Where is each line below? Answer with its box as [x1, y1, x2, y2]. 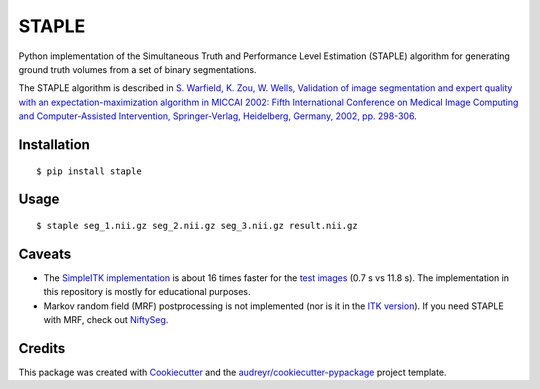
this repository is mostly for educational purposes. [43, 286, 251, 298]
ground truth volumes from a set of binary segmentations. [18, 63, 257, 75]
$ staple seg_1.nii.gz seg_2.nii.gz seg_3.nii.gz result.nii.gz [36, 220, 359, 231]
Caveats [18, 245, 72, 262]
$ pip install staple [36, 165, 142, 177]
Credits [18, 340, 66, 357]
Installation [18, 136, 90, 153]
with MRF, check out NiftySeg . [43, 314, 169, 325]
